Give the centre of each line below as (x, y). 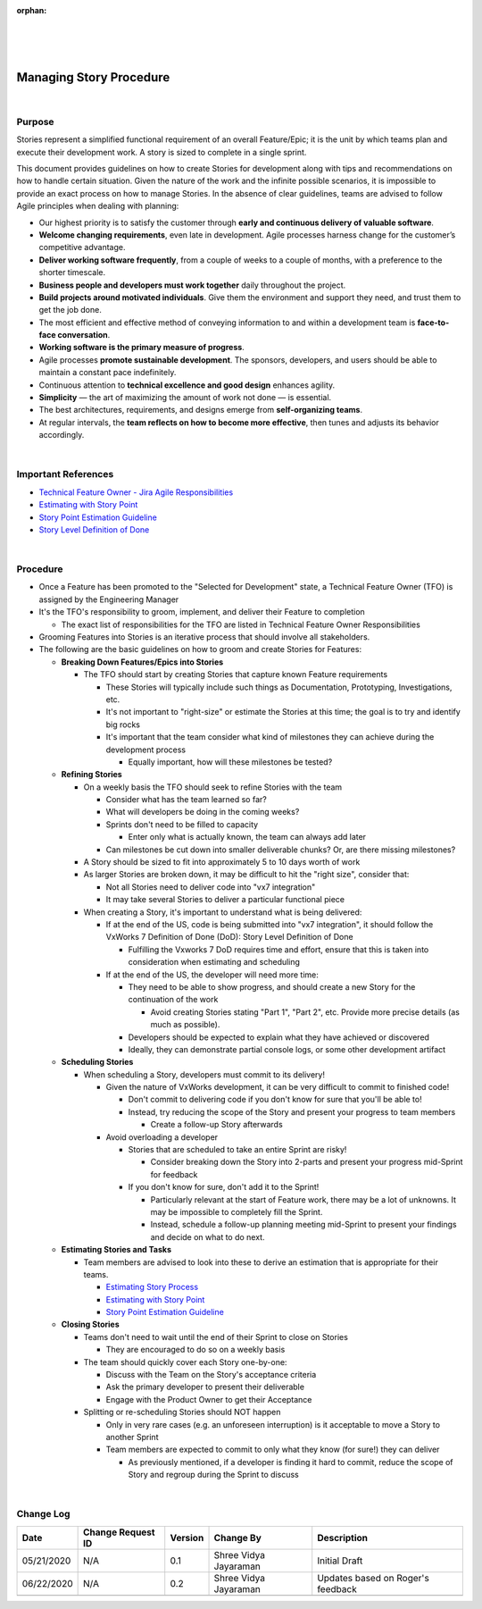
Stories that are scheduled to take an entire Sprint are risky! (237, 1150)
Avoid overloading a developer (162, 1137)
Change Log (43, 1514)
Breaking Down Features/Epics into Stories (142, 662)
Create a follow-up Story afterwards (216, 1125)
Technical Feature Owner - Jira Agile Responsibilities (136, 492)
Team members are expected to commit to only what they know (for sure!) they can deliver (273, 1450)
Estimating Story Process (152, 1287)
